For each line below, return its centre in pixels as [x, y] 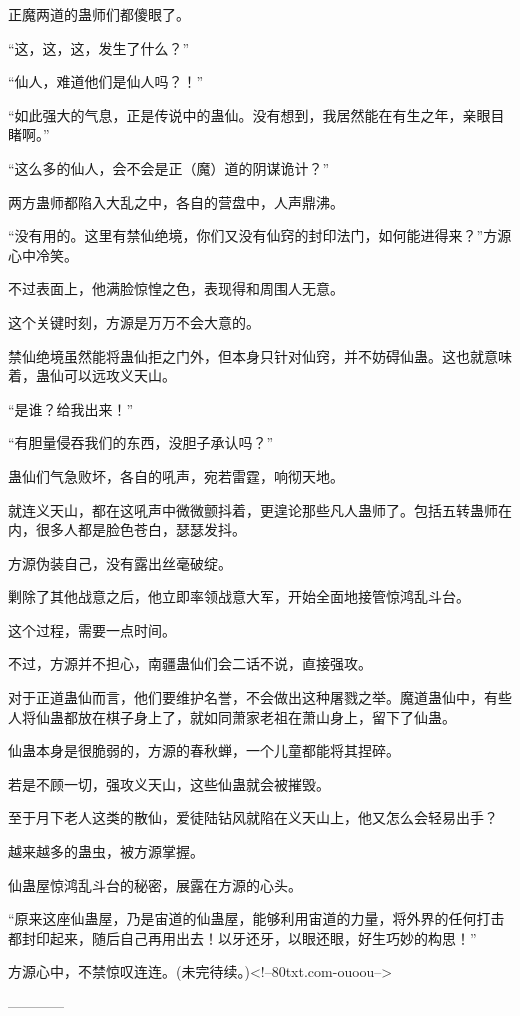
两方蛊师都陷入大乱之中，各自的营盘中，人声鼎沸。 [176, 201]
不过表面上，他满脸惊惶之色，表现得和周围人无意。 [176, 288]
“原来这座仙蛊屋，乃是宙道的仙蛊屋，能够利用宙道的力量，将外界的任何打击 [256, 918]
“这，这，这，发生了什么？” [99, 47]
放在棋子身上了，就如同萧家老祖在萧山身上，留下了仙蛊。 [266, 716]
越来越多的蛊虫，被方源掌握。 [106, 851]
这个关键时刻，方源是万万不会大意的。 [134, 321]
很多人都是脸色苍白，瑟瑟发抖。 [140, 529]
